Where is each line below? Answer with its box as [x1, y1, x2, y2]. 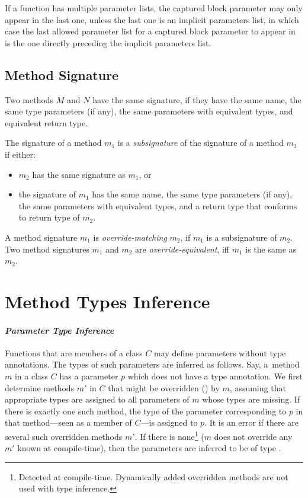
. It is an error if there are [204, 416, 299, 429]
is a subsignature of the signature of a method [117, 136, 284, 149]
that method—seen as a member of [5, 416, 132, 429]
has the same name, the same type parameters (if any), [92, 188, 293, 200]
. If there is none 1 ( [134, 429, 204, 442]
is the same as [245, 242, 297, 255]
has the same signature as [32, 168, 126, 180]
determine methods [5, 381, 75, 394]
